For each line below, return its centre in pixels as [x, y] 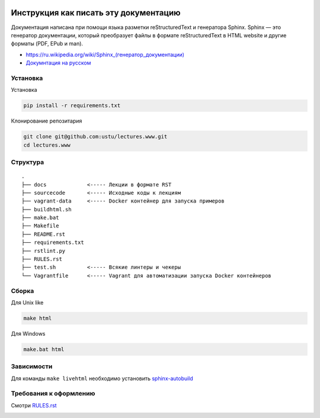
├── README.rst [44, 234]
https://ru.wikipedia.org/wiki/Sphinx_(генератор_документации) [105, 54]
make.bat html [44, 349]
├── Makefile [40, 226]
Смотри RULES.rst [34, 405]
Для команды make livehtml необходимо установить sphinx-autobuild [102, 378]
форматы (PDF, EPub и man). [47, 44]
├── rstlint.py [44, 251]
